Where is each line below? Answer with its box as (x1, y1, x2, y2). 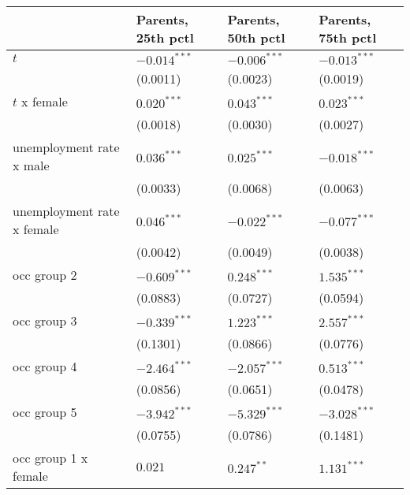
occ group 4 (13, 357, 77, 375)
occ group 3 (13, 311, 77, 329)
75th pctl (319, 28, 377, 47)
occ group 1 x (13, 448, 88, 467)
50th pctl (227, 28, 285, 47)
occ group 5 (13, 403, 77, 421)
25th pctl (136, 28, 194, 47)
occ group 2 (13, 266, 77, 284)
